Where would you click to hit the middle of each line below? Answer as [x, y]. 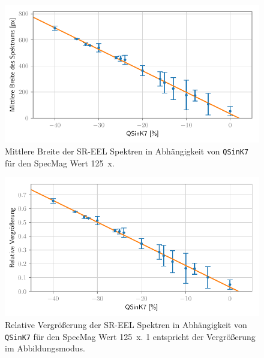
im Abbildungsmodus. [45, 348]
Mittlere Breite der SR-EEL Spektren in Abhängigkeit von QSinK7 [127, 151]
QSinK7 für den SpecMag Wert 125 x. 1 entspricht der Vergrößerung [130, 336]
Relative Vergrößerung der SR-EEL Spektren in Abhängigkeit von [126, 325]
